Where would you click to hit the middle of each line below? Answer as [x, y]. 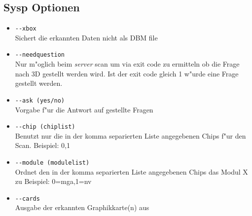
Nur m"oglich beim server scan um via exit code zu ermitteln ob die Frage [127, 64]
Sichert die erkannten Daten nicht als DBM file [86, 37]
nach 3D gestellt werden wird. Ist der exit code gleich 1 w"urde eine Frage [127, 73]
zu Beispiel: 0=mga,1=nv [53, 181]
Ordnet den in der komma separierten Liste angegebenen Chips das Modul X [131, 171]
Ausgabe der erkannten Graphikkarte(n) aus [82, 207]
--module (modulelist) [52, 162]
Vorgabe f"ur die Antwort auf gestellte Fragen [84, 109]
